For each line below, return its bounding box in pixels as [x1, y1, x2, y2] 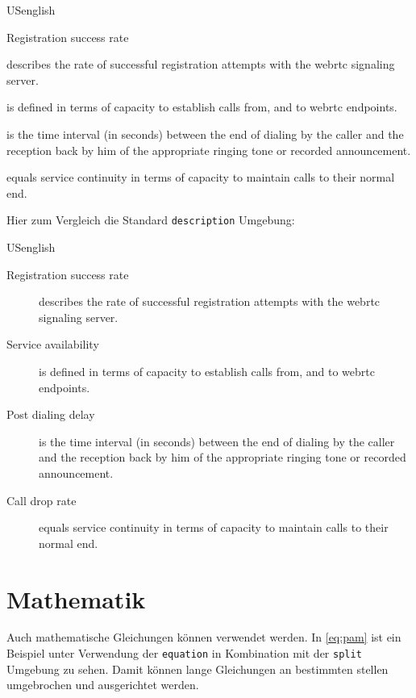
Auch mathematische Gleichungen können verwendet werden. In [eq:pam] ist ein [6, 629, 401, 646]
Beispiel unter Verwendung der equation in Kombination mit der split [6, 645, 362, 662]
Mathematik [6, 582, 146, 615]
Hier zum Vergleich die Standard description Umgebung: [6, 211, 295, 228]
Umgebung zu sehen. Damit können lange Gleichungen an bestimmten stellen [6, 660, 389, 677]
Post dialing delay [6, 406, 95, 423]
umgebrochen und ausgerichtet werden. [6, 676, 199, 693]
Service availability [6, 336, 99, 353]
